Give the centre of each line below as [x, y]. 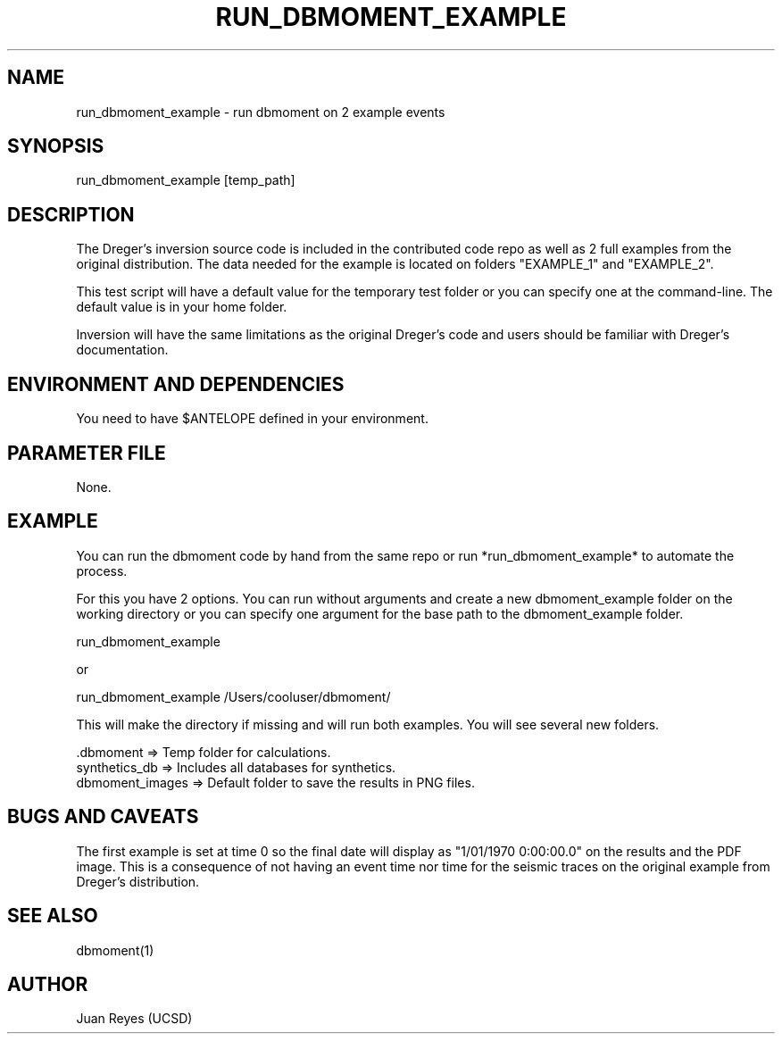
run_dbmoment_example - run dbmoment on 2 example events [261, 112]
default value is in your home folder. [182, 307]
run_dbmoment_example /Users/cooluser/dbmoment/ [233, 696]
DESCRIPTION [71, 214]
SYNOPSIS [56, 146]
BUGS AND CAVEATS [103, 817]
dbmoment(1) [115, 950]
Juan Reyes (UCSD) [134, 1019]
